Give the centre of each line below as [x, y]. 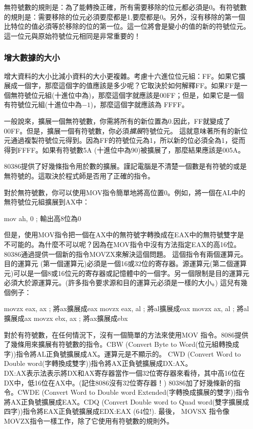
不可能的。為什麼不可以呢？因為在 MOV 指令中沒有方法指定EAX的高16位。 [122, 244]
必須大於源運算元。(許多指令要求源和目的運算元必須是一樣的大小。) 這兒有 [122, 282]
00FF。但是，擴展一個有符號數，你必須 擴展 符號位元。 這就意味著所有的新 [122, 130]
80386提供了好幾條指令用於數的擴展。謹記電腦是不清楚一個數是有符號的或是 [125, 166]
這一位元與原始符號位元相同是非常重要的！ [72, 35]
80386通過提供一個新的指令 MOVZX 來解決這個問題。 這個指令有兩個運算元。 [126, 254]
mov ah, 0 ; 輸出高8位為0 [42, 218]
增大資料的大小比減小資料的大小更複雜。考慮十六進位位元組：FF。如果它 [121, 76]
